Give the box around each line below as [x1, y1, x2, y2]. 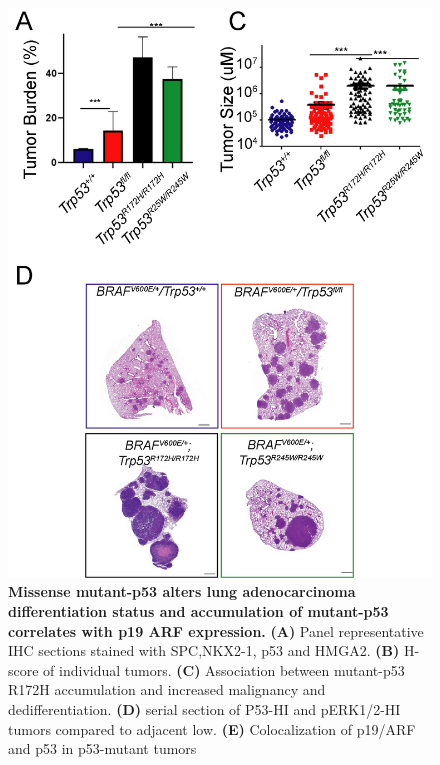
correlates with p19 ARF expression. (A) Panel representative [8, 620, 424, 641]
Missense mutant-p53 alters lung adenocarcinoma [8, 581, 356, 602]
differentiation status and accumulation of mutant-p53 [8, 600, 389, 621]
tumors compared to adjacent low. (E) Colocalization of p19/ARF [8, 718, 416, 739]
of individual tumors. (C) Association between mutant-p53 [43, 659, 405, 680]
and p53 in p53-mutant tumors [8, 738, 197, 759]
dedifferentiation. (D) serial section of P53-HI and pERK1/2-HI [8, 698, 401, 719]
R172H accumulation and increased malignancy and [8, 679, 326, 700]
